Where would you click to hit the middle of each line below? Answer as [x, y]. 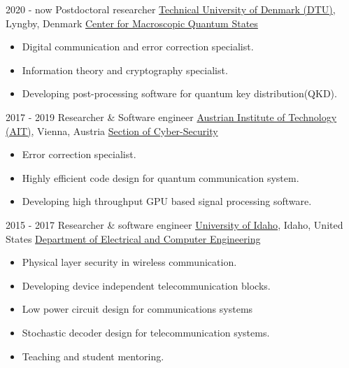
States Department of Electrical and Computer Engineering [133, 238]
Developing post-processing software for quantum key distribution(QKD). [179, 93]
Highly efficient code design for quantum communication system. [161, 177]
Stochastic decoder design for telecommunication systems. [146, 332]
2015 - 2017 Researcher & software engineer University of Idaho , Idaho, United [174, 224]
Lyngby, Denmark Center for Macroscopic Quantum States [132, 23]
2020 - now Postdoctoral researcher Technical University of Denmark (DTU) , [171, 9]
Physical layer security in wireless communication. [129, 262]
